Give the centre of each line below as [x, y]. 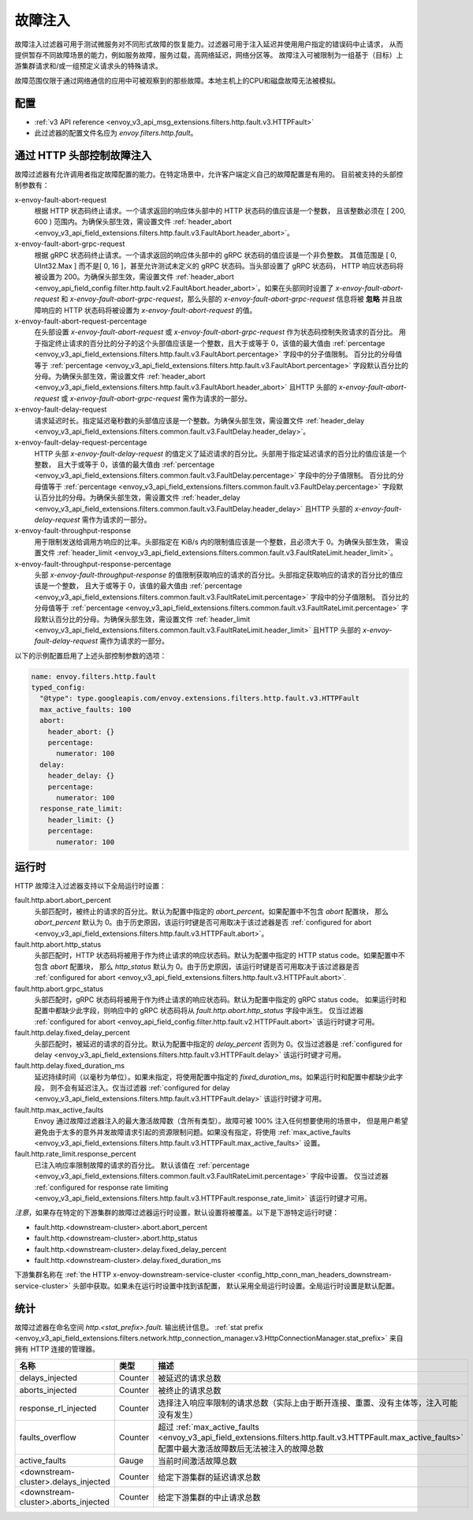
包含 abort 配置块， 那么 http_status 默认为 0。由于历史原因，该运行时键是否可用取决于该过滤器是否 [197, 967]
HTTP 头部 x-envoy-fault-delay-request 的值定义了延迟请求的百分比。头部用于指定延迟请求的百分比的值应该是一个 [220, 453]
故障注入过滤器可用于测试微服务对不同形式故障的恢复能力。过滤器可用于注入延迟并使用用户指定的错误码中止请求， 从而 [209, 44]
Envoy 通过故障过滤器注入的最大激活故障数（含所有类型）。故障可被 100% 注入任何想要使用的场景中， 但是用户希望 [221, 1121]
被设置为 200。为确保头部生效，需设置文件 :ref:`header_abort [134, 277]
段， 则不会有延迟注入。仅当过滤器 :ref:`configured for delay [132, 1088]
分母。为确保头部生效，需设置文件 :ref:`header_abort [120, 376]
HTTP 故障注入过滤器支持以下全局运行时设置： [91, 886]
